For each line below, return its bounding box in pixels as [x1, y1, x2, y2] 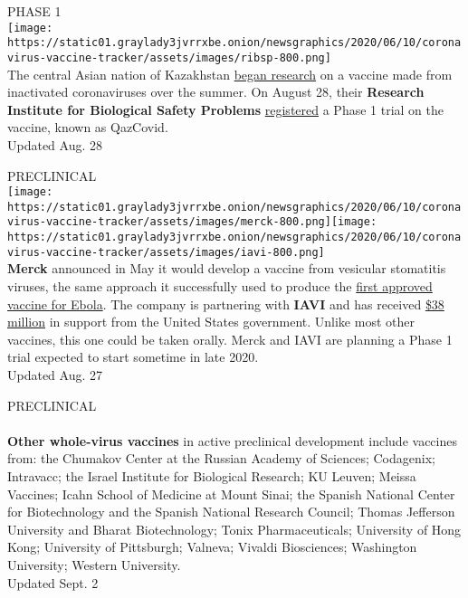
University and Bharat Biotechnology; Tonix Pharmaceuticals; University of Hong [7, 519, 462, 538]
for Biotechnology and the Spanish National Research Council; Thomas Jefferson [7, 502, 455, 521]
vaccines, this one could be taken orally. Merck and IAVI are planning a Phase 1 [7, 329, 453, 348]
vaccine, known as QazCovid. [7, 118, 168, 137]
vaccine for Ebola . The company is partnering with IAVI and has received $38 [7, 294, 444, 313]
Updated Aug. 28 [7, 135, 103, 154]
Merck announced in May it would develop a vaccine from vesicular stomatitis [7, 259, 446, 278]
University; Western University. [7, 555, 181, 574]
